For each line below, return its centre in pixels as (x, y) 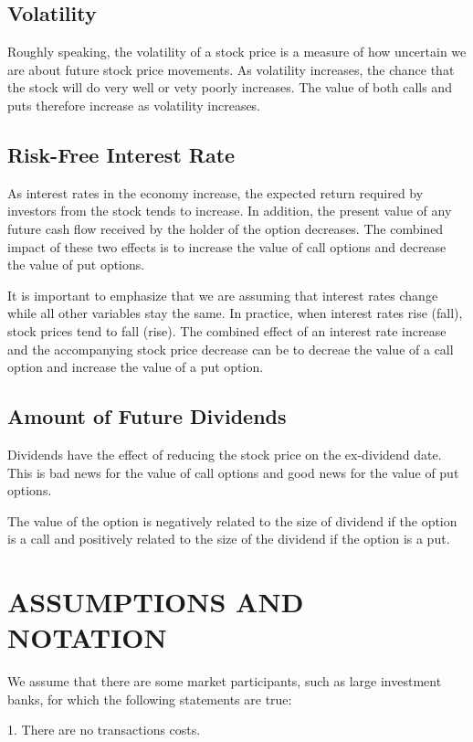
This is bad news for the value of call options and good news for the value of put (233, 472)
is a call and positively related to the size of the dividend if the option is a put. (229, 539)
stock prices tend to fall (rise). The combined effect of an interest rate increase (227, 330)
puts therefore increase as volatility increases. (134, 105)
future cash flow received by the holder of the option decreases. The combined (226, 228)
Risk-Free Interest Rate (121, 154)
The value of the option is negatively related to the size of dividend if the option (232, 520)
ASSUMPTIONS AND (156, 602)
